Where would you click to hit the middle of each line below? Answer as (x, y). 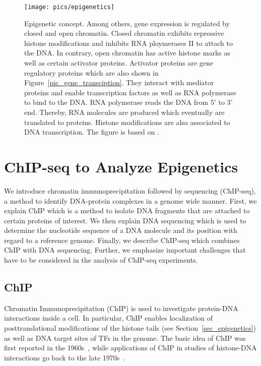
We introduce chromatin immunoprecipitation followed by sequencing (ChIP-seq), (130, 190)
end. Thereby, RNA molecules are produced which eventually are (124, 112)
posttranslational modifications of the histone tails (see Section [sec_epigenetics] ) (130, 328)
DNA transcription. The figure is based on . (92, 132)
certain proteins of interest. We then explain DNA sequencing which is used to (125, 220)
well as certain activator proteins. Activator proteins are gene (119, 63)
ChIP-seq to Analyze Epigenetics (121, 166)
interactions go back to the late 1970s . (65, 357)
